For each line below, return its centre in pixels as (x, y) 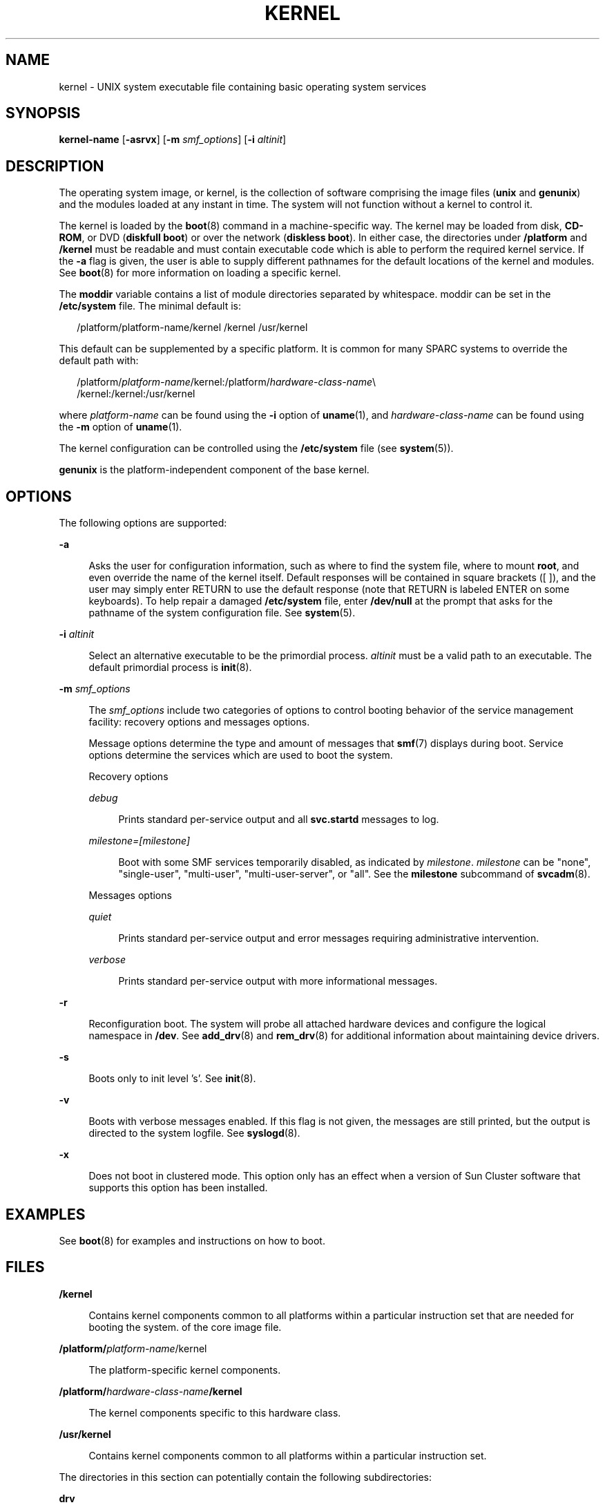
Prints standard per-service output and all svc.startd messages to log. (279, 820)
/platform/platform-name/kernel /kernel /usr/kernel (192, 328)
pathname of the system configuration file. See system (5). (222, 613)
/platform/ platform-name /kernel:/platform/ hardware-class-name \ (227, 382)
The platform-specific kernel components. (185, 1370)
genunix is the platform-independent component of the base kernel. (214, 470)
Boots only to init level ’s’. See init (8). (172, 1079)
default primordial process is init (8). (170, 668)
